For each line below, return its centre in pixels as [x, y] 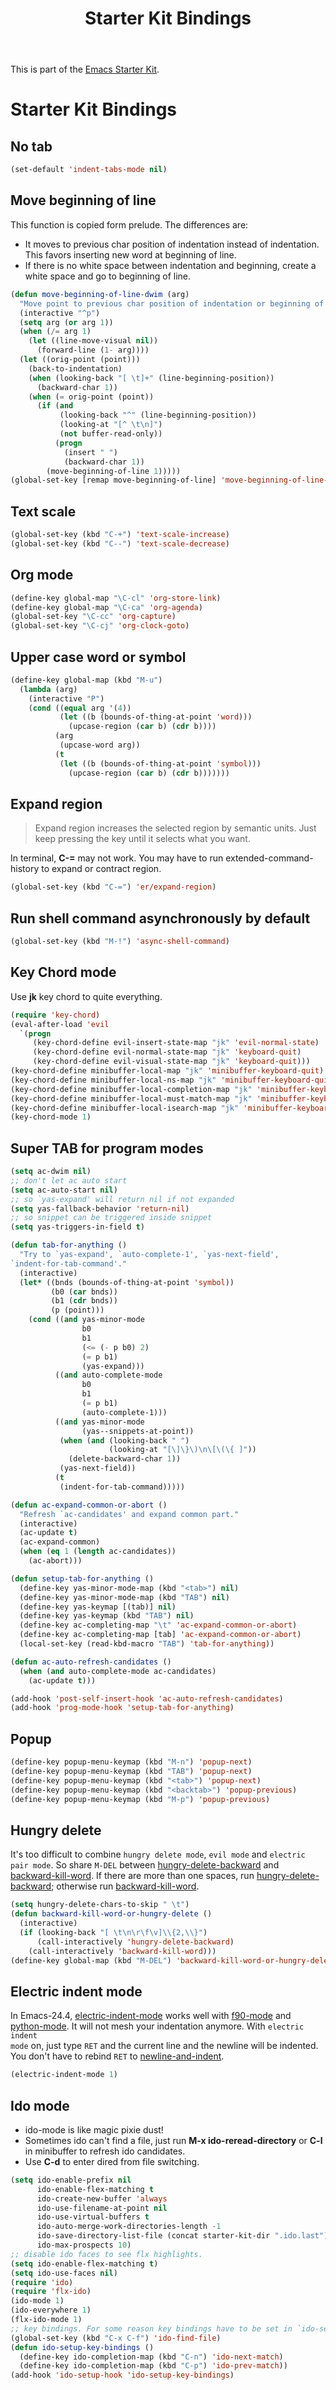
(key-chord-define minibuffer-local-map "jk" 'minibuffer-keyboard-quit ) [167, 1071]
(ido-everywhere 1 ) [51, 2310]
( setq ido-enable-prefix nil [71, 2180]
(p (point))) [77, 1310]
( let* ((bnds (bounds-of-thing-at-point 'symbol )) [127, 1282]
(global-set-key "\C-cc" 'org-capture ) [93, 617]
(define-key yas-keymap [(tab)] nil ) [98, 1607]
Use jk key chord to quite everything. [86, 996]
